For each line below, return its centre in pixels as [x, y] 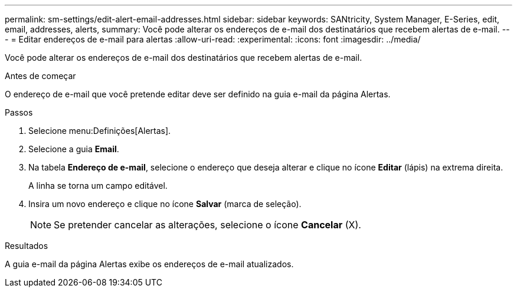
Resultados [27, 246]
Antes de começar [40, 76]
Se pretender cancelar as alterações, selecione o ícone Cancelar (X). [207, 225]
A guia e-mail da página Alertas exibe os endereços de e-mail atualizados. [149, 264]
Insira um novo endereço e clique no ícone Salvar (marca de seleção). [165, 204]
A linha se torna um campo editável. [98, 186]
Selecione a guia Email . [74, 149]
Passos [19, 112]
